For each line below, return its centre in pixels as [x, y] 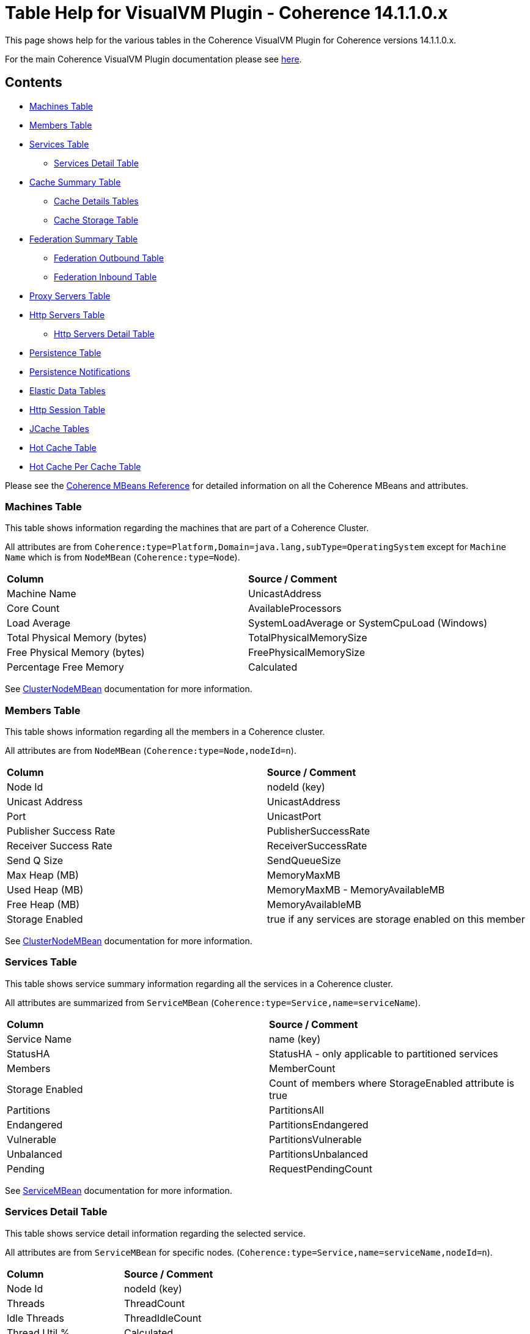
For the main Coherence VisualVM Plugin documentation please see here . [153, 59]
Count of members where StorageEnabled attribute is [392, 1083]
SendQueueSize [304, 861]
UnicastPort [294, 817]
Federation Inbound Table [105, 277]
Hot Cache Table [63, 447]
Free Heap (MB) [43, 905]
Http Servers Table [67, 315]
